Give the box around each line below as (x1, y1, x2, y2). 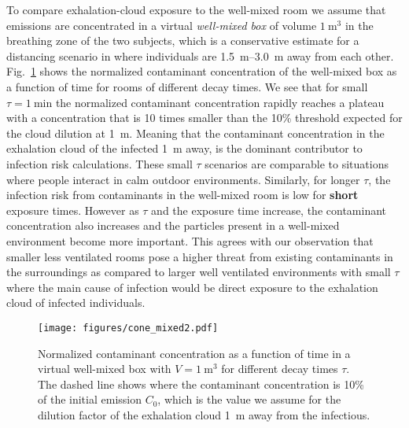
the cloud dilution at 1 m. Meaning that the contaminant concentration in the (6, 124, 385, 141)
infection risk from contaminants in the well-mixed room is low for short (6, 186, 359, 203)
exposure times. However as (6, 201, 139, 218)
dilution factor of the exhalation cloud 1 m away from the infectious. (38, 406, 370, 422)
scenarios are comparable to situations (204, 155, 389, 172)
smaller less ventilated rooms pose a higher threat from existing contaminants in (6, 248, 393, 264)
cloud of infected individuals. (6, 294, 146, 311)
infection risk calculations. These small (6, 155, 193, 172)
